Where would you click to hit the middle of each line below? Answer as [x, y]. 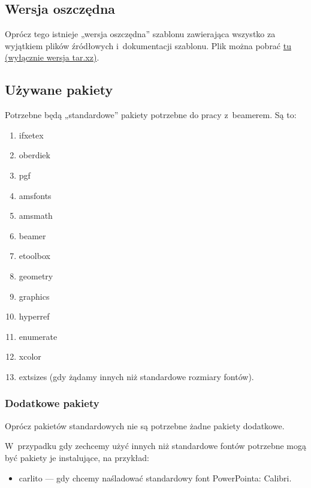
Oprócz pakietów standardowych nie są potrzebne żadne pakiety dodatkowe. [145, 425]
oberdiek [34, 155]
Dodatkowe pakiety [52, 403]
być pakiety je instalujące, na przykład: [77, 457]
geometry [36, 275]
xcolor [30, 356]
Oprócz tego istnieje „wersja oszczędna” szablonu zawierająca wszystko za [140, 34]
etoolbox [34, 256]
